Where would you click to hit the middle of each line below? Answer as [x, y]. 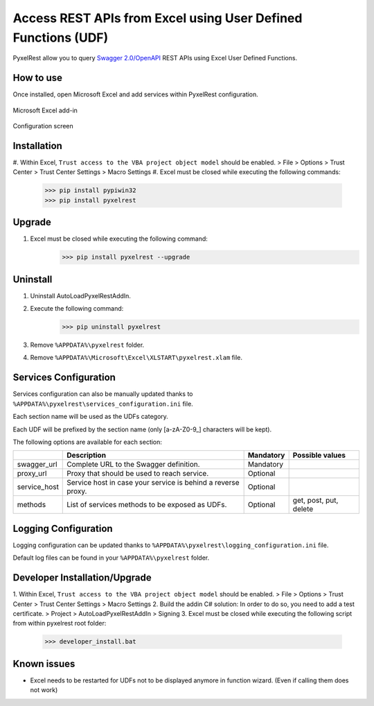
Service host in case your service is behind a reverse [153, 483]
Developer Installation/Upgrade [82, 578]
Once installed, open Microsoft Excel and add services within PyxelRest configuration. [136, 94]
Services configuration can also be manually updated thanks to [103, 394]
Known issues [44, 663]
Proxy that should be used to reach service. [138, 474]
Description [87, 456]
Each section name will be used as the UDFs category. [91, 417]
